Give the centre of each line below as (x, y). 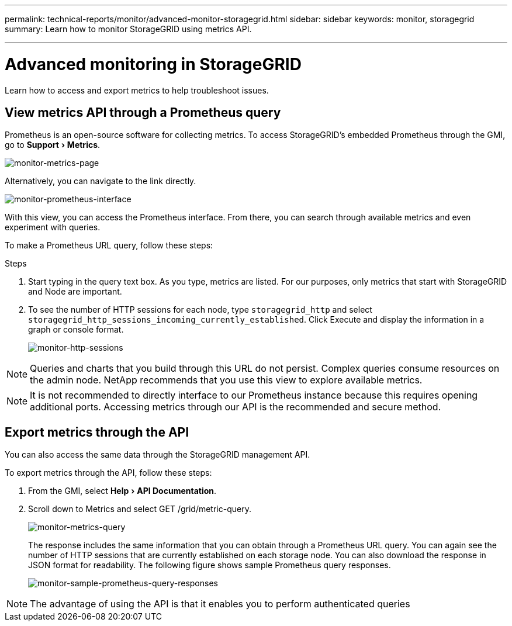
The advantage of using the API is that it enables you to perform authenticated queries (220, 604)
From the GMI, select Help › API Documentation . (122, 491)
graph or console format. (76, 330)
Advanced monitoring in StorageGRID (153, 64)
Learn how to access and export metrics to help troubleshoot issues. (137, 90)
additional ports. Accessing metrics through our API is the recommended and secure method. (236, 407)
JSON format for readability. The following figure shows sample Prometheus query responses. (210, 565)
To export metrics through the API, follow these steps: (108, 473)
